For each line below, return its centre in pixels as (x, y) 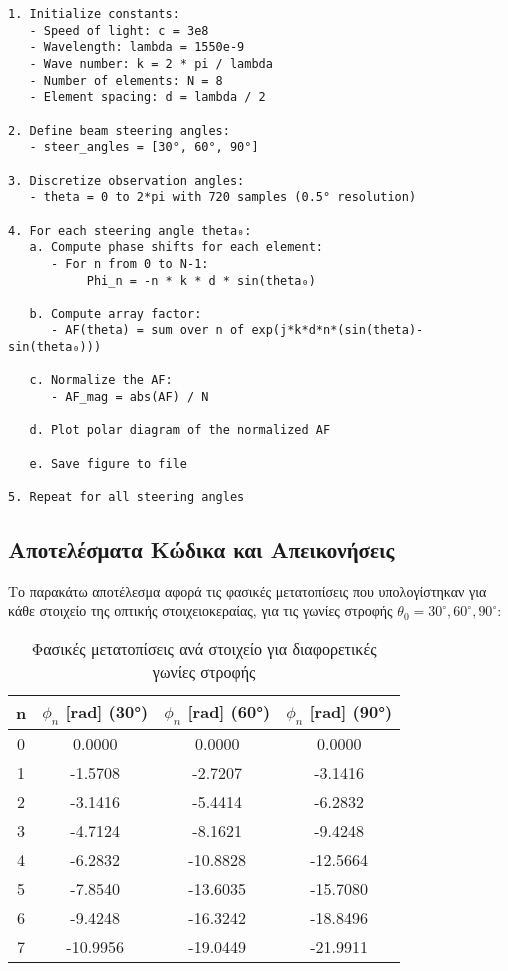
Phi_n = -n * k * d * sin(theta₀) (201, 280)
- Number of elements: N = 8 (126, 80)
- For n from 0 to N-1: (129, 263)
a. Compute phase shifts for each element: (176, 247)
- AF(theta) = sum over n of (147, 330)
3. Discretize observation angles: (126, 180)
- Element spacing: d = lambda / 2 (147, 97)
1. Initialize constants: (94, 14)
